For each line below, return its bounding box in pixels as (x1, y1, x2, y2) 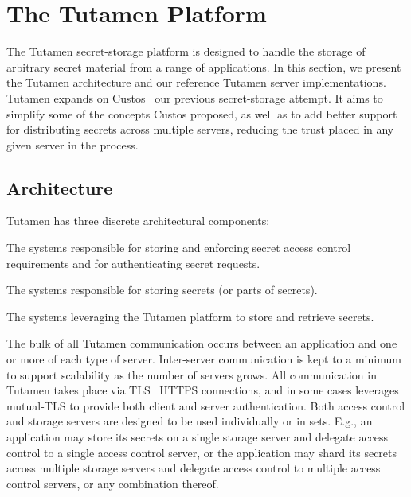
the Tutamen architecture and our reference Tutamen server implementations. (6, 74, 386, 91)
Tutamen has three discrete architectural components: (6, 212, 270, 229)
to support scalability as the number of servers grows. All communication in (6, 366, 377, 382)
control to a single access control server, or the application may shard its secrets (6, 444, 397, 460)
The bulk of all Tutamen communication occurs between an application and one (6, 335, 397, 351)
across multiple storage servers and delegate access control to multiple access (6, 460, 381, 476)
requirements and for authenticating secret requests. (6, 254, 260, 271)
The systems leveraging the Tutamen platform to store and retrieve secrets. (6, 308, 374, 324)
